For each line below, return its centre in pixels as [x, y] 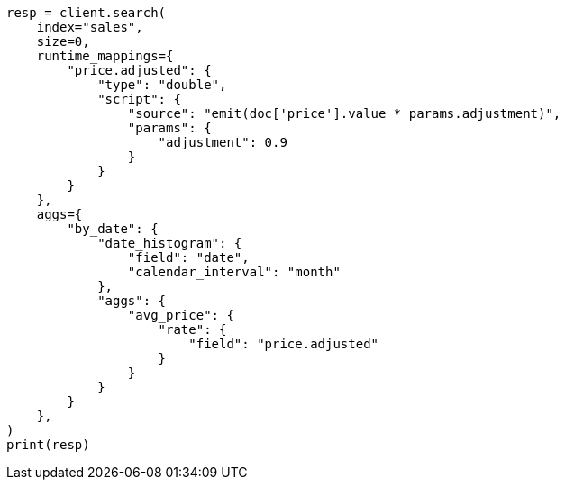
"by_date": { [113, 229]
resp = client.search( [87, 13]
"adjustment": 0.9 [223, 142]
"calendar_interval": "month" [234, 272]
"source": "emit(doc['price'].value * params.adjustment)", [344, 113]
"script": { [139, 99]
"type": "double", [162, 85]
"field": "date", [188, 257]
